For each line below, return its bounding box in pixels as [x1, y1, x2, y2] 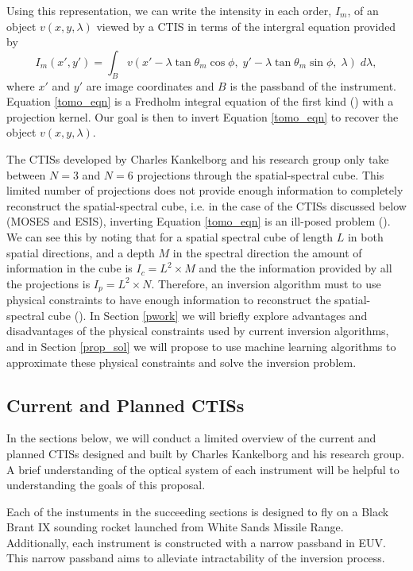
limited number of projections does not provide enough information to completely [6, 182, 403, 199]
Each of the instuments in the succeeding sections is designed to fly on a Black [6, 503, 389, 519]
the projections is [6, 275, 91, 291]
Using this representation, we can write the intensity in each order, [6, 2, 332, 18]
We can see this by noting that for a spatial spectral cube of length [6, 228, 334, 245]
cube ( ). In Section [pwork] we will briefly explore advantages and [48, 307, 368, 323]
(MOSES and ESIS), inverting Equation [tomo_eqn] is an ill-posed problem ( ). [6, 213, 391, 230]
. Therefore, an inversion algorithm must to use [151, 275, 381, 291]
